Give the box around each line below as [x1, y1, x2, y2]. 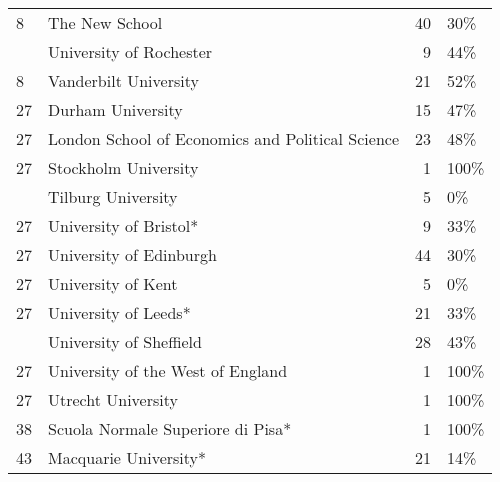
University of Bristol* [48, 214, 199, 237]
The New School [48, 11, 163, 34]
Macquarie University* [48, 446, 206, 469]
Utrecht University [48, 388, 178, 411]
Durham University [48, 98, 183, 121]
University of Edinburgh [48, 243, 217, 266]
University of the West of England [48, 359, 288, 382]
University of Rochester [48, 40, 213, 63]
